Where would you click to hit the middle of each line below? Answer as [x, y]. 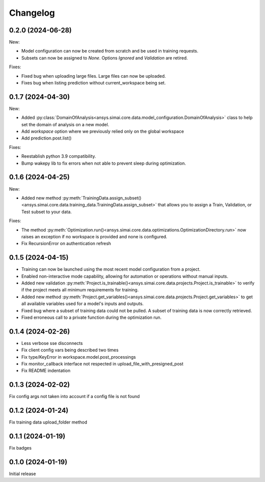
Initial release [23, 474]
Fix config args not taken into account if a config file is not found [74, 397]
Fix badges [20, 448]
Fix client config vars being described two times [70, 350]
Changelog [32, 13]
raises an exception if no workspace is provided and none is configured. [94, 236]
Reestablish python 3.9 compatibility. [59, 156]
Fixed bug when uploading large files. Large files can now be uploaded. [94, 76]
